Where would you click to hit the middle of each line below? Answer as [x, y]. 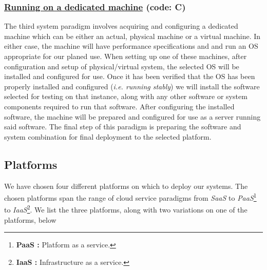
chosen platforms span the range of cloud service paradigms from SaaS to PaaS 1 [130, 197]
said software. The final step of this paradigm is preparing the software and [123, 127]
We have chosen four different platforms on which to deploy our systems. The [126, 186]
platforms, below [30, 219]
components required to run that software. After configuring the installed [119, 106]
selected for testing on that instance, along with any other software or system [126, 96]
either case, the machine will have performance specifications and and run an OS [131, 46]
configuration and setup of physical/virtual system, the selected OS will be [122, 66]
